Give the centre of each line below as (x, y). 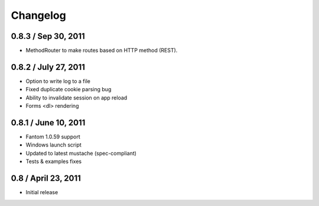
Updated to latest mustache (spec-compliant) (81, 153)
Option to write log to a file (58, 81)
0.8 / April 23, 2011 (46, 179)
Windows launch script (54, 145)
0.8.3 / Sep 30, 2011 (48, 36)
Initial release (42, 192)
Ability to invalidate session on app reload (77, 98)
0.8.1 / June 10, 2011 (48, 123)
